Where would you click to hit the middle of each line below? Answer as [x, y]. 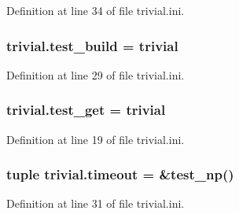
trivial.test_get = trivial [86, 110]
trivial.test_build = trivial [92, 45]
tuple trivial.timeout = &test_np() [120, 174]
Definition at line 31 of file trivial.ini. [96, 203]
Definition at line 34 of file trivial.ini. [96, 10]
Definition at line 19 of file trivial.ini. [96, 139]
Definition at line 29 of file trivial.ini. [96, 74]
